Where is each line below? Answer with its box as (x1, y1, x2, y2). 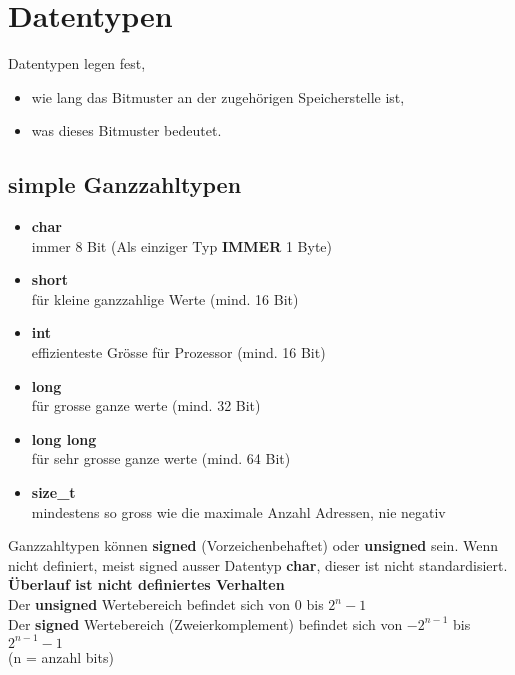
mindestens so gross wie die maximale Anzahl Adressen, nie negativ (31, 501, 446, 522)
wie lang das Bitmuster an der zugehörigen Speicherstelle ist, (31, 86, 405, 107)
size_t (31, 482, 76, 503)
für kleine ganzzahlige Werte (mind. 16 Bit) (31, 288, 299, 309)
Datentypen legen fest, (8, 53, 146, 74)
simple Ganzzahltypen (8, 169, 242, 200)
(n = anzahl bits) (8, 646, 114, 667)
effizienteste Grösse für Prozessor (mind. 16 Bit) (31, 342, 326, 363)
